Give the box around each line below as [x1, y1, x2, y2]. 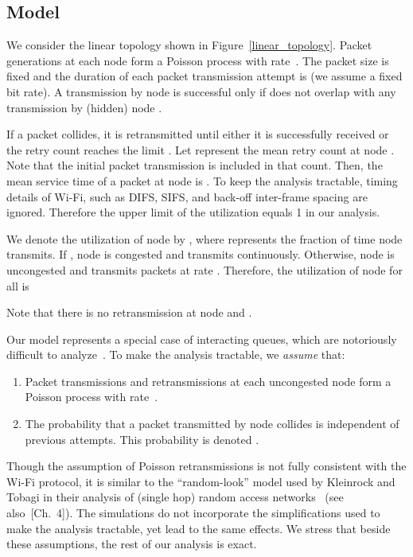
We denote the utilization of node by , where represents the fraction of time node [6, 230, 403, 247]
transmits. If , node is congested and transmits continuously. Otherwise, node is [6, 246, 395, 263]
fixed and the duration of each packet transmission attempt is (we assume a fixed [6, 68, 403, 84]
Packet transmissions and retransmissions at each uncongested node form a [25, 372, 392, 389]
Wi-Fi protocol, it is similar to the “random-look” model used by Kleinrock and [6, 473, 395, 489]
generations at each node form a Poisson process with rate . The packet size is [6, 52, 389, 68]
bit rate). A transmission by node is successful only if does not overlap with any [6, 83, 396, 99]
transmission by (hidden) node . [6, 99, 162, 115]
